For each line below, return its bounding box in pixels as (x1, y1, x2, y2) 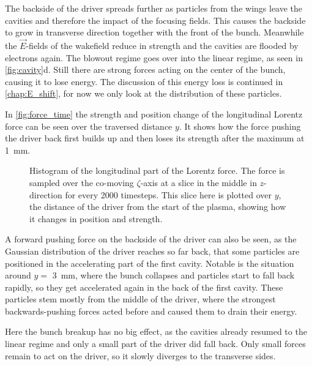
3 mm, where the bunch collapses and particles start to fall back (52, 269, 295, 282)
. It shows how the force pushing (179, 119, 301, 132)
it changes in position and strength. (29, 212, 163, 225)
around (5, 269, 31, 282)
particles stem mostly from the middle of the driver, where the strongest (5, 293, 276, 305)
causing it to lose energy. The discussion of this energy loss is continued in (5, 75, 283, 88)
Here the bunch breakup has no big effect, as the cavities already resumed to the (5, 325, 307, 338)
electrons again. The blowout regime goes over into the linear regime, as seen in (5, 51, 303, 64)
